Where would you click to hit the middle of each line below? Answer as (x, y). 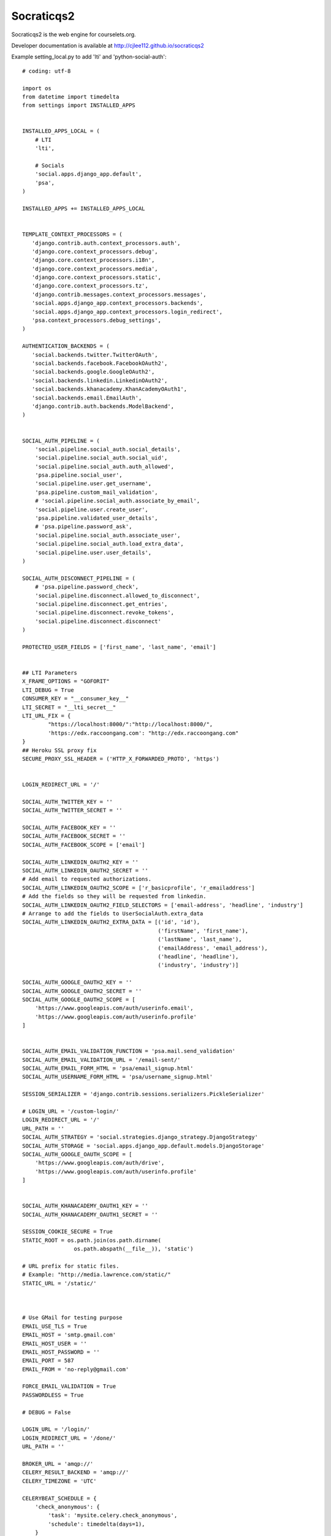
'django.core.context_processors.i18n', (93, 260)
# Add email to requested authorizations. (87, 879)
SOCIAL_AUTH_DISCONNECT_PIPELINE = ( (79, 578)
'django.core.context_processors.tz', (90, 286)
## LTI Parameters (50, 673)
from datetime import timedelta (71, 96)
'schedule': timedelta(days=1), (97, 1524)
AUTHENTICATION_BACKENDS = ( (66, 346)
